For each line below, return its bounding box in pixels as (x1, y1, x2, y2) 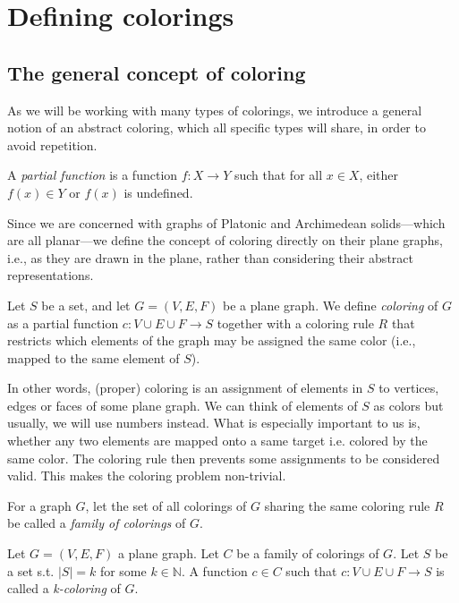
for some (99, 561, 147, 580)
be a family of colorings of (236, 544, 379, 563)
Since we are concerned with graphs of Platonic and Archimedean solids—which (7, 213, 446, 232)
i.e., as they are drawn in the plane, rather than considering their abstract (7, 248, 413, 267)
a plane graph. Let (117, 544, 219, 563)
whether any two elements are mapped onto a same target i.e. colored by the (7, 431, 428, 450)
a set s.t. (7, 561, 55, 580)
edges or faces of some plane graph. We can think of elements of (7, 395, 358, 414)
